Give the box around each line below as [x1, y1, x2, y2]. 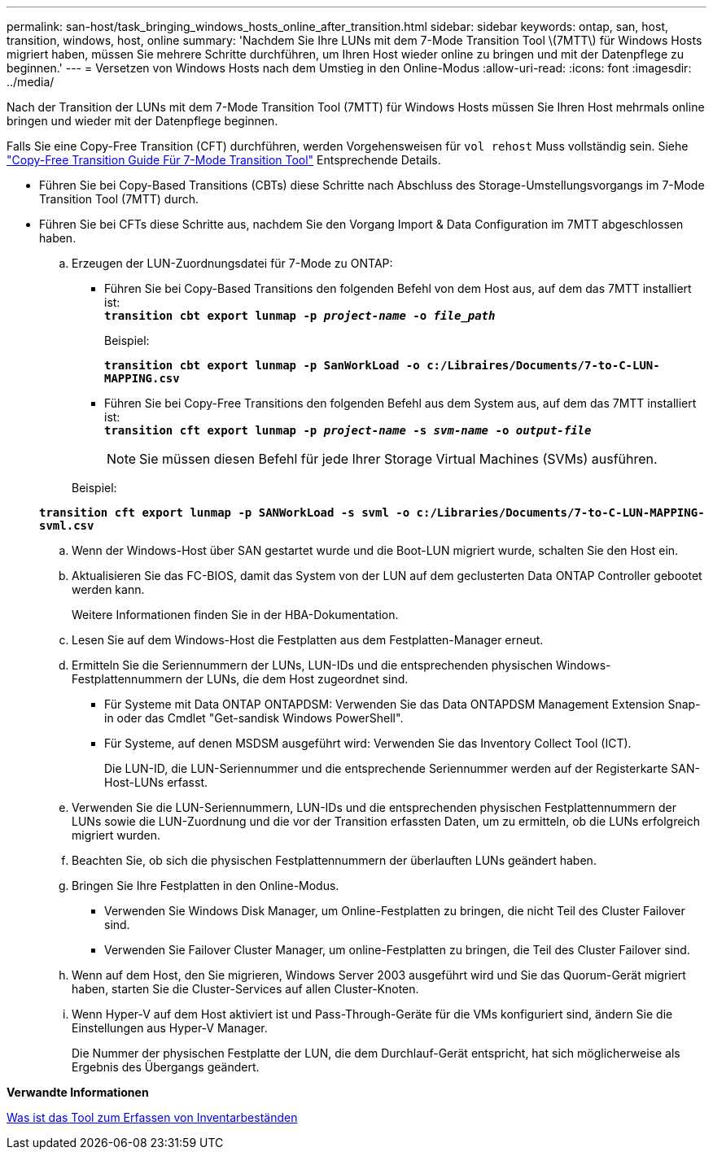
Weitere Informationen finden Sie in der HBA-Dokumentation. [72, 608, 399, 622]
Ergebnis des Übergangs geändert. [72, 1060, 260, 1074]
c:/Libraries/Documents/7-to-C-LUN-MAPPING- [416, 506, 705, 519]
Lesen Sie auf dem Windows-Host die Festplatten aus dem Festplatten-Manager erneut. [72, 633, 544, 647]
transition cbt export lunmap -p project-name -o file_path [104, 309, 496, 322]
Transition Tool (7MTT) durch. [39, 192, 199, 206]
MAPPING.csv [104, 372, 180, 385]
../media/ [7, 75, 55, 89]
